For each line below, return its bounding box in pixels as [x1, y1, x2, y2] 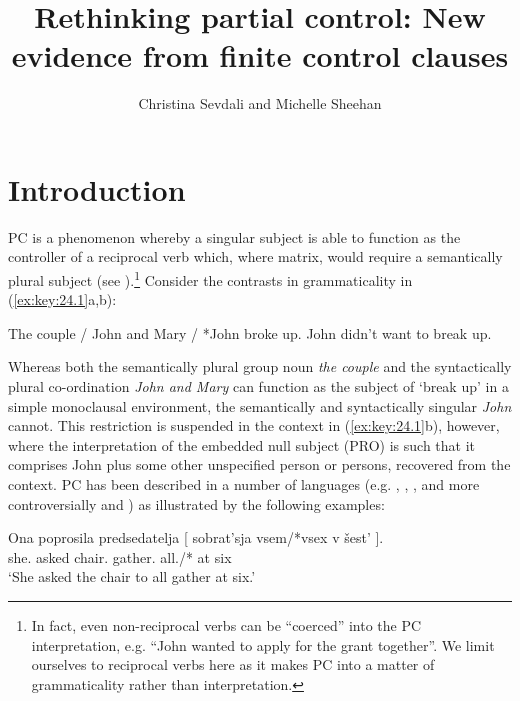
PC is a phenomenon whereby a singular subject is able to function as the [8, 226, 461, 247]
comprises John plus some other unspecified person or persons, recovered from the [8, 454, 511, 475]
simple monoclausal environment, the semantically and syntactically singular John [8, 395, 512, 416]
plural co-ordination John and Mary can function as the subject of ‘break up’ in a [8, 376, 509, 397]
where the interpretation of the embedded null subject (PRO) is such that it [8, 434, 476, 455]
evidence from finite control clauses [11, 35, 509, 76]
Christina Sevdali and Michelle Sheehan [138, 93, 382, 114]
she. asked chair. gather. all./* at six [8, 546, 232, 567]
